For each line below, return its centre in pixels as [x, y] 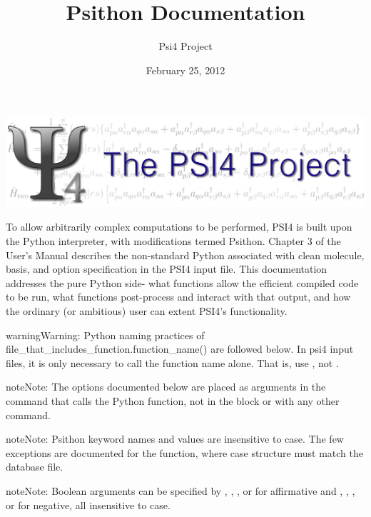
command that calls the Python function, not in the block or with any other [173, 400]
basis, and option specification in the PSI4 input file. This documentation [167, 269]
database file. [35, 467]
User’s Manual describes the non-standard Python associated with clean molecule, [185, 255]
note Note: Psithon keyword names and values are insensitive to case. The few [175, 439]
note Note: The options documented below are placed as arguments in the [166, 387]
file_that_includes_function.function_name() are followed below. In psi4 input [180, 349]
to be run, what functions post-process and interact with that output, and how [178, 297]
